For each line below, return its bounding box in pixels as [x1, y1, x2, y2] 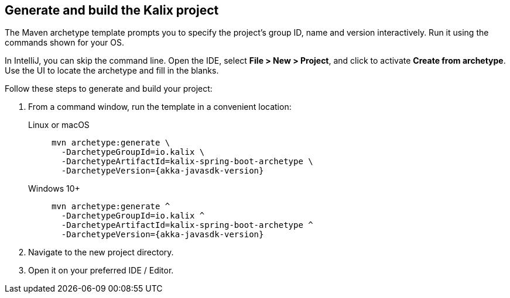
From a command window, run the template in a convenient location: [28, 102, 292, 112]
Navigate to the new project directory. [28, 247, 174, 258]
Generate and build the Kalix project [5, 3, 219, 18]
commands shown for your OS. [5, 37, 124, 48]
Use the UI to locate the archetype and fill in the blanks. [5, 65, 219, 76]
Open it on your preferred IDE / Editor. [28, 265, 174, 276]
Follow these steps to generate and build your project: [5, 84, 213, 94]
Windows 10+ [28, 183, 80, 194]
